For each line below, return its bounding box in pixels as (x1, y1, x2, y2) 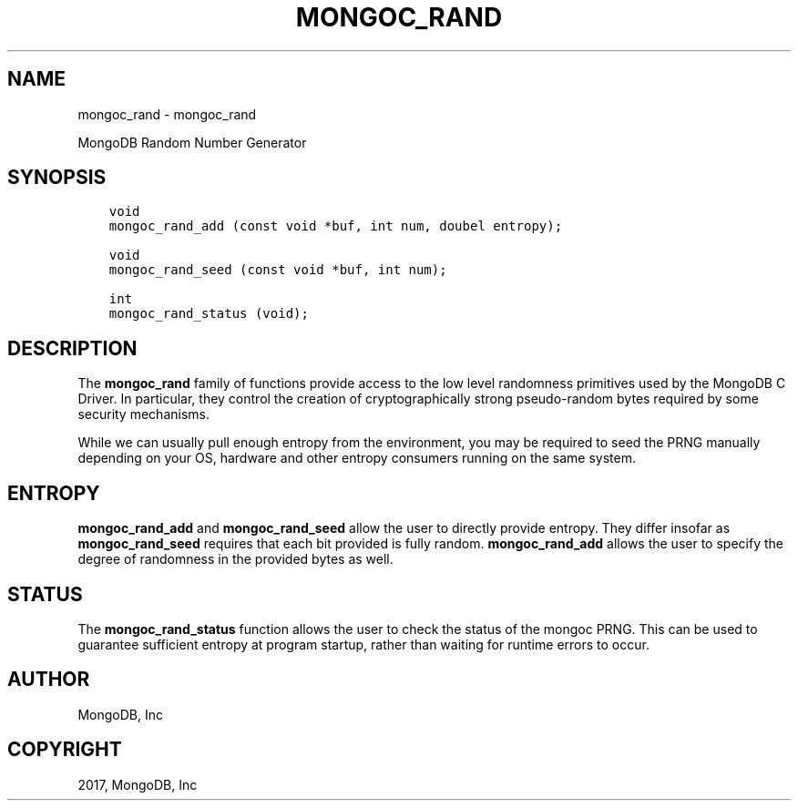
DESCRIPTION (7, 336, 138, 360)
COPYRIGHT (7, 738, 122, 762)
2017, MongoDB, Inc (77, 776, 198, 793)
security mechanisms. (77, 406, 210, 423)
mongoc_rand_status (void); (108, 306, 309, 322)
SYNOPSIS (7, 166, 107, 189)
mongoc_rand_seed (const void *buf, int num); (108, 262, 447, 278)
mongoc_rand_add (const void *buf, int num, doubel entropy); (108, 219, 563, 234)
